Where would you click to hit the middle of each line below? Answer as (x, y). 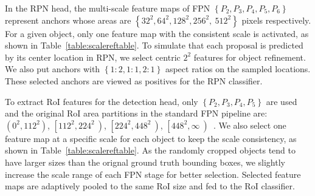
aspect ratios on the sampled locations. (238, 69)
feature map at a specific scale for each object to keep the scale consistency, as (151, 138)
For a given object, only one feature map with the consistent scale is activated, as (157, 33)
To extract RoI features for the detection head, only (102, 101)
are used (282, 101)
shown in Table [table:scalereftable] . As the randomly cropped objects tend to (151, 150)
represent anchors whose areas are (68, 20)
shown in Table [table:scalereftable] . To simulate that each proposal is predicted (154, 45)
